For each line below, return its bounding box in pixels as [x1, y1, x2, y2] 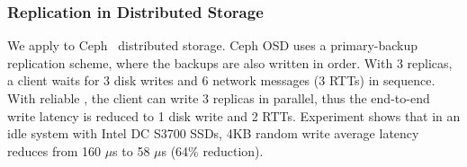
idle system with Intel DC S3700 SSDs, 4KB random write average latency [7, 124, 419, 143]
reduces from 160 [7, 141, 101, 160]
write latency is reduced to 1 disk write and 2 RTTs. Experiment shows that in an [7, 106, 461, 125]
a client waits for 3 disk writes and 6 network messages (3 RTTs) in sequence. [7, 71, 436, 90]
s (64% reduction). [161, 141, 264, 160]
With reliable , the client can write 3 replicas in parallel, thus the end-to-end [7, 89, 430, 107]
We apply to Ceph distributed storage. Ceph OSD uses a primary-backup [7, 36, 418, 55]
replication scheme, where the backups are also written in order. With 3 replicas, [7, 53, 453, 72]
